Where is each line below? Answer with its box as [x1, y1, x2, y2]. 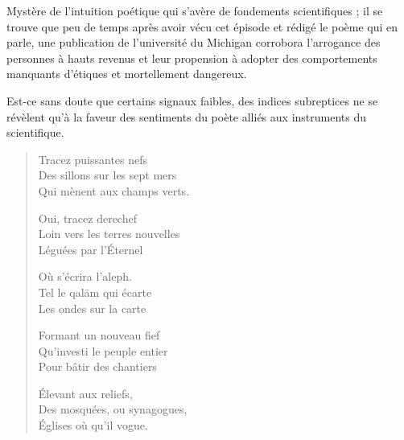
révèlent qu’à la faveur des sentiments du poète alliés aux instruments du [6, 108, 367, 125]
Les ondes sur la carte [38, 299, 146, 316]
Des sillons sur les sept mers [38, 167, 177, 183]
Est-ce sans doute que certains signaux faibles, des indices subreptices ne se [6, 92, 378, 109]
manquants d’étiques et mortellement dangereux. [6, 65, 247, 82]
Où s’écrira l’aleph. [38, 268, 132, 285]
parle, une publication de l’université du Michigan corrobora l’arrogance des [6, 34, 381, 51]
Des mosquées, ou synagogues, [38, 401, 188, 417]
